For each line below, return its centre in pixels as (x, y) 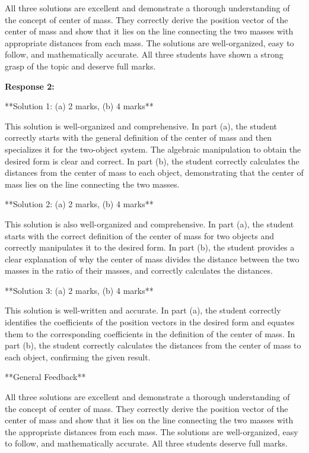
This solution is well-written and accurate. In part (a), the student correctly (143, 310)
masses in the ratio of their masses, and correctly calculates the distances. (139, 270)
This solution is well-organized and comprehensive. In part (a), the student (141, 126)
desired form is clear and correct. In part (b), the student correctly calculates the (152, 161)
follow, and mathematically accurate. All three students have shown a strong (144, 54)
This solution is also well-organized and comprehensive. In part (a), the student (149, 224)
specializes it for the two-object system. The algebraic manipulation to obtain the (153, 149)
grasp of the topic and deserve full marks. (80, 66)
